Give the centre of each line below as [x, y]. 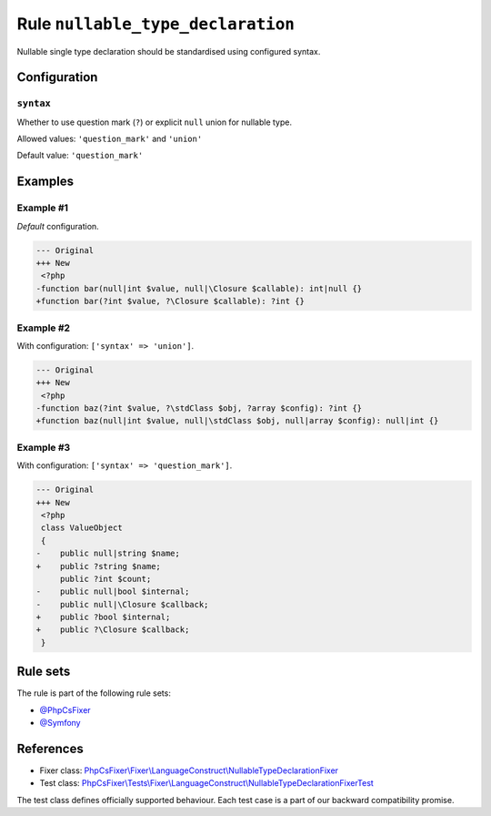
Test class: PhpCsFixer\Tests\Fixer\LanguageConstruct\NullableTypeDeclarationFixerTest [207, 783]
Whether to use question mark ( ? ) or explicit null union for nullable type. [155, 122]
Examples [45, 182]
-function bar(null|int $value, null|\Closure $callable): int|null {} [199, 288]
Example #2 [44, 328]
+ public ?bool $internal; [103, 617]
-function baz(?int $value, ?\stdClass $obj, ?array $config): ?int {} [199, 408]
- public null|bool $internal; [113, 592]
